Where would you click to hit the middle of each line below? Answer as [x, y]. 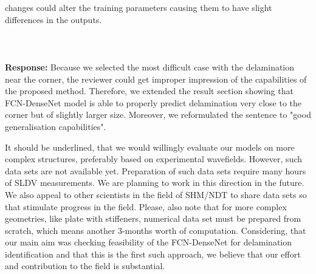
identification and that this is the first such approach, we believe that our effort [153, 254]
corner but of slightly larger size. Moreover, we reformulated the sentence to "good [158, 115]
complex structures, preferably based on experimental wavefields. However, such [154, 159]
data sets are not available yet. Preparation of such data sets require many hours [156, 170]
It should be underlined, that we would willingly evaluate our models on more [150, 147]
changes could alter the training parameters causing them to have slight [139, 7]
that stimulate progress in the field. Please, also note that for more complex [146, 206]
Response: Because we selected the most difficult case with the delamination [150, 67]
